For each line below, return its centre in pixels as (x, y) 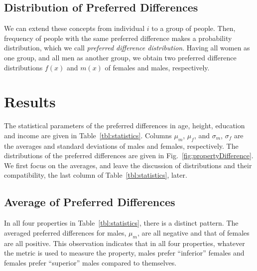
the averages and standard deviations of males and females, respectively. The (121, 145)
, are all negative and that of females (193, 232)
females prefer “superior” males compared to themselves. (90, 262)
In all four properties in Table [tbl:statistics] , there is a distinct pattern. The (121, 223)
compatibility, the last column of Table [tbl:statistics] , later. (96, 175)
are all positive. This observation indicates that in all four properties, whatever (125, 243)
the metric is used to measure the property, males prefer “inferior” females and (124, 253)
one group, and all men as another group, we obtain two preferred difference (120, 57)
